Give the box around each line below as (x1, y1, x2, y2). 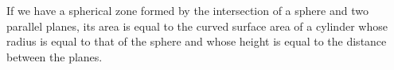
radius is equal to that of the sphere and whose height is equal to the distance (6, 33, 387, 50)
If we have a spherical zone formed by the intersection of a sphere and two (6, 2, 369, 18)
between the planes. (6, 48, 103, 64)
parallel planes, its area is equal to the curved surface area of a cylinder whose (6, 17, 388, 34)
